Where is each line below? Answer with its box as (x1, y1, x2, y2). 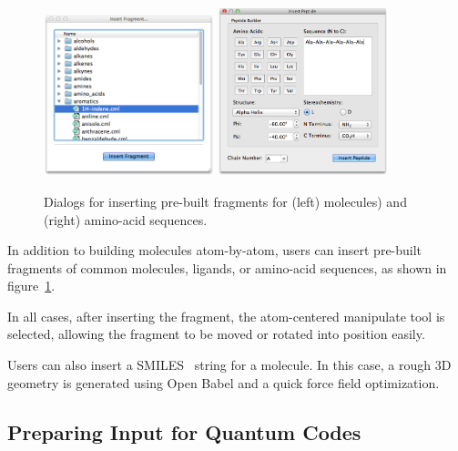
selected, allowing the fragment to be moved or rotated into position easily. (7, 324, 425, 343)
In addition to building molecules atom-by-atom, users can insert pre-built (7, 241, 422, 260)
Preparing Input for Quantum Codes (7, 417, 361, 446)
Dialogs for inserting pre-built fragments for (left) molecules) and (44, 191, 407, 210)
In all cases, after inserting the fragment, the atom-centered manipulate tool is (7, 306, 445, 325)
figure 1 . (7, 276, 56, 295)
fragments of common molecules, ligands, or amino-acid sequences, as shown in (7, 258, 447, 277)
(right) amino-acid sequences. (44, 210, 208, 229)
